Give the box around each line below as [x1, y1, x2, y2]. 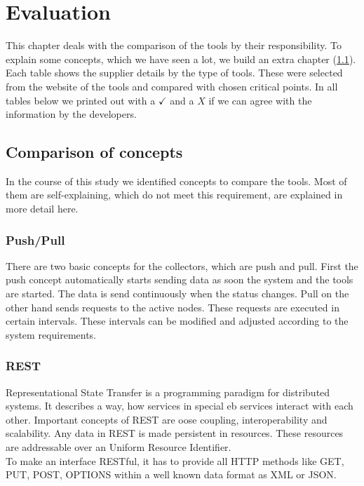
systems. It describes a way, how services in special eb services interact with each [6, 398, 353, 413]
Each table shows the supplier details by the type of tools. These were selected [6, 65, 343, 80]
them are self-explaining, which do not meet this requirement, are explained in [6, 187, 343, 202]
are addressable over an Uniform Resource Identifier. [6, 440, 231, 454]
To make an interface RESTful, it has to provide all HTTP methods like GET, [6, 453, 344, 468]
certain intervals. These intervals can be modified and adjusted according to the [6, 313, 349, 328]
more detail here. [6, 201, 79, 216]
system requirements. [6, 327, 97, 342]
